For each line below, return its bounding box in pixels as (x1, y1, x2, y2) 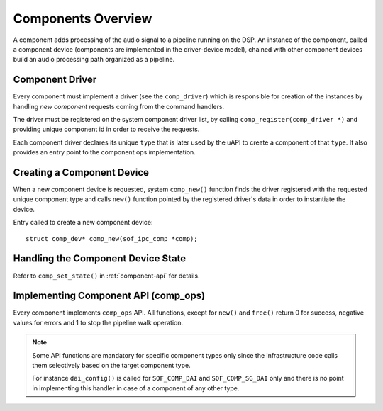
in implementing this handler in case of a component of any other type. (32, 383, 240, 393)
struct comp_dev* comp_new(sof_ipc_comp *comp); (26, 235, 198, 242)
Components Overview (13, 11, 152, 26)
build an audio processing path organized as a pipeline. (13, 55, 175, 64)
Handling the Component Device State (13, 252, 187, 265)
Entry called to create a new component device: (13, 218, 153, 227)
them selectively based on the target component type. (32, 361, 191, 370)
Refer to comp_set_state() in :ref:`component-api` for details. (13, 271, 200, 280)
